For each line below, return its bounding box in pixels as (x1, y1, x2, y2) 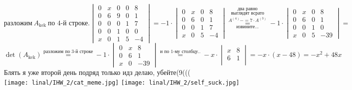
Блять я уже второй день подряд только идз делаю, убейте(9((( (4, 67, 191, 77)
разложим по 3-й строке (43, 49, 93, 54)
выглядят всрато (231, 11, 264, 16)
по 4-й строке (48, 19, 88, 27)
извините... (236, 24, 259, 30)
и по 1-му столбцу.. (160, 49, 201, 54)
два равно (237, 6, 258, 12)
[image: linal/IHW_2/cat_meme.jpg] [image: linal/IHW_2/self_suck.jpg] (4, 79, 240, 86)
